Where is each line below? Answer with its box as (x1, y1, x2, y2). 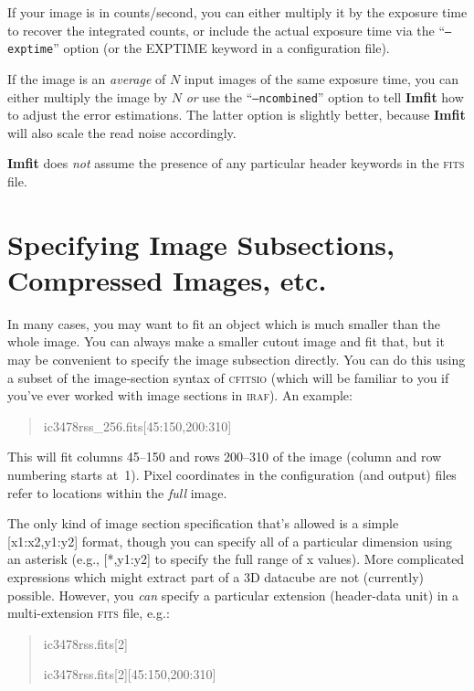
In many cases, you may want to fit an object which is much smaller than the (7, 314, 440, 333)
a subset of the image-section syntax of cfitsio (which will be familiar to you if (7, 367, 449, 387)
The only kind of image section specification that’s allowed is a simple (7, 514, 399, 533)
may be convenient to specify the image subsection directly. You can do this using (7, 350, 466, 369)
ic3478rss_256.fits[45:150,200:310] (43, 416, 232, 435)
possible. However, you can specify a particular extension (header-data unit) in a (7, 585, 459, 604)
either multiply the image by (7, 87, 168, 106)
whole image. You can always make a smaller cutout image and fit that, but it (7, 332, 445, 351)
